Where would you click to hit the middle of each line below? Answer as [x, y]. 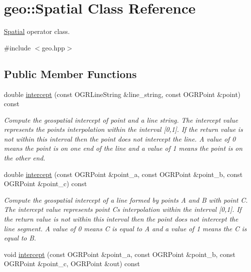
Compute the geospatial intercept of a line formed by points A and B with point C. [126, 200]
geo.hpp [54, 47]
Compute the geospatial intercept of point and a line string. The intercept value [121, 120]
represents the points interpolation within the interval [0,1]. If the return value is [124, 129]
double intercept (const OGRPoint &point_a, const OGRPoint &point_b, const [123, 174]
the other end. [25, 158]
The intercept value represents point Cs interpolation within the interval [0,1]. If [123, 209]
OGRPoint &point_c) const [46, 184]
